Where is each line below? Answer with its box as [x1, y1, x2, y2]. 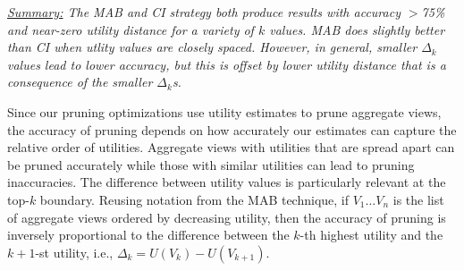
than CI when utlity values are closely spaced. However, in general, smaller [7, 38, 418, 56]
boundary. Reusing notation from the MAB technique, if [39, 190, 350, 208]
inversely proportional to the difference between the [7, 225, 290, 244]
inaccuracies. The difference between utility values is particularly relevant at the [7, 173, 446, 191]
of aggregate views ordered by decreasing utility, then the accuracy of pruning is [7, 207, 446, 226]
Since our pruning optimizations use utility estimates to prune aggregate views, [7, 102, 442, 121]
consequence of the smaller [7, 72, 153, 91]
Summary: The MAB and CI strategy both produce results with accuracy [7, 3, 401, 21]
